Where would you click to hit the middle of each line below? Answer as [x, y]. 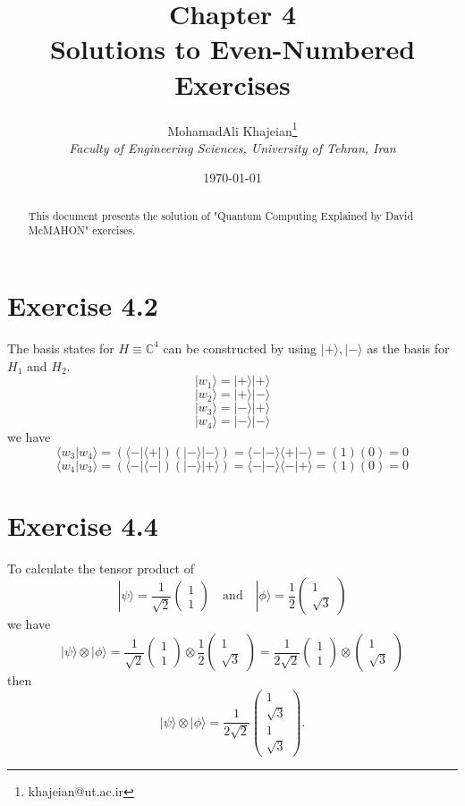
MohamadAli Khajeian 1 [232, 129]
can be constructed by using [240, 348]
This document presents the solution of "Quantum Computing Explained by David [220, 215]
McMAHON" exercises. [82, 230]
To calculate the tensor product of [101, 568]
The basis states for [61, 348]
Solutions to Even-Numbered [232, 49]
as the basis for [408, 348]
